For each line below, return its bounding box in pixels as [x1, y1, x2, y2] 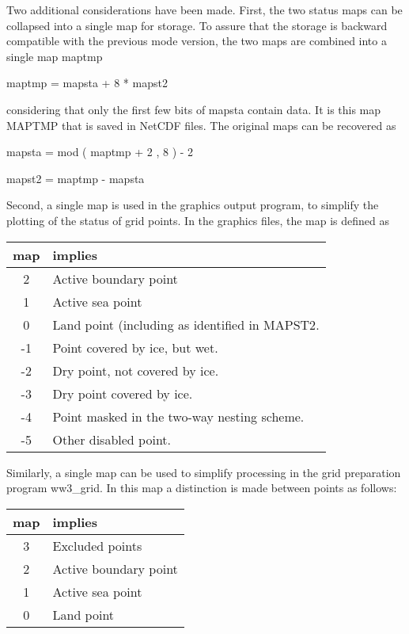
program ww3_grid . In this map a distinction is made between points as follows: [6, 479, 397, 496]
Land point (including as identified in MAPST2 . [52, 315, 320, 334]
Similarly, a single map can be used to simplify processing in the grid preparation [6, 464, 401, 480]
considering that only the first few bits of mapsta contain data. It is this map [6, 101, 381, 117]
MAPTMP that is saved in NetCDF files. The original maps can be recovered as [6, 116, 396, 133]
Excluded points [52, 536, 142, 555]
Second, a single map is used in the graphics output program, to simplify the [6, 197, 379, 213]
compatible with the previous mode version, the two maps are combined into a [6, 32, 387, 49]
